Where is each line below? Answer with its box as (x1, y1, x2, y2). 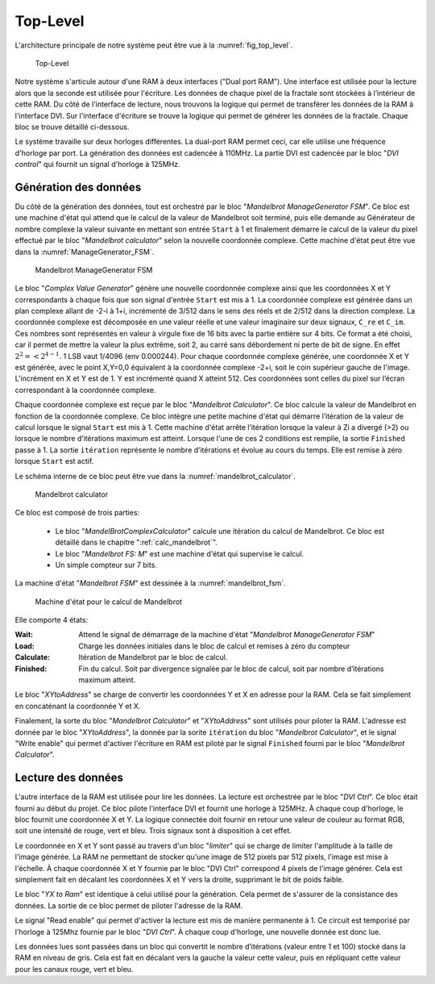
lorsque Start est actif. (14, 457, 94, 466)
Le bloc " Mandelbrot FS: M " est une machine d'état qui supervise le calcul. (55, 548, 304, 558)
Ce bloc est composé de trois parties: (14, 508, 140, 518)
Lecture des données (14, 771, 124, 785)
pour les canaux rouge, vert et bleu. (14, 964, 134, 974)
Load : (14, 641, 35, 651)
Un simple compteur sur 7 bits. (55, 560, 157, 569)
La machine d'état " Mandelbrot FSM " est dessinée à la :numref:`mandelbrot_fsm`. (14, 578, 286, 588)
